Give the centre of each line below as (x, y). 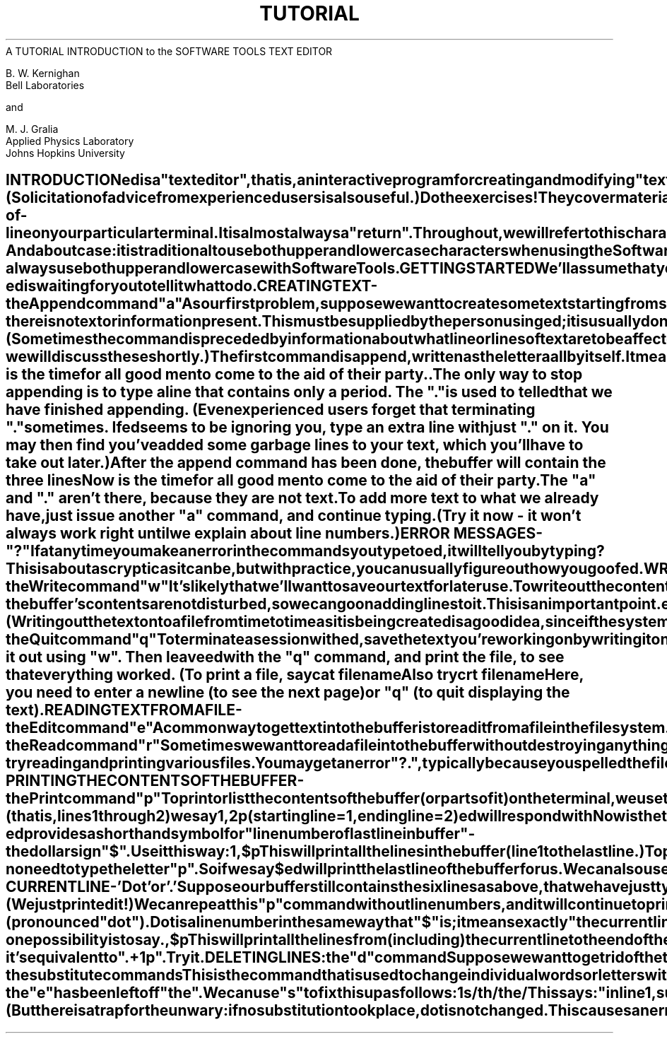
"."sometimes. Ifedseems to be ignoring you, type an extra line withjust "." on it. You (307, 428)
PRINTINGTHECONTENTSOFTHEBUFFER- (155, 781)
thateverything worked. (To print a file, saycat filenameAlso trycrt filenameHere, (295, 675)
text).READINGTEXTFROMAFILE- (124, 710)
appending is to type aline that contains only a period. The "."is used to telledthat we (309, 392)
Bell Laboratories (45, 85)
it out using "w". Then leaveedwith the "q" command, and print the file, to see (285, 657)
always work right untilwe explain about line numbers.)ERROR (228, 534)
